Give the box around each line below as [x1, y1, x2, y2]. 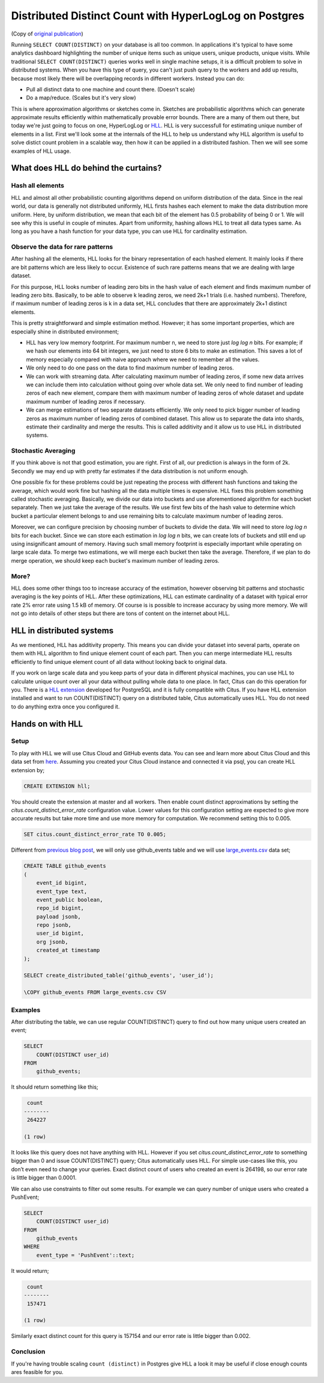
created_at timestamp [36, 947, 100, 954]
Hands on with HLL [11, 719, 83, 729]
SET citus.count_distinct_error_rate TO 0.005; [23, 831, 166, 838]
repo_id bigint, [36, 905, 84, 912]
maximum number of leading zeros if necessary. [26, 398, 146, 405]
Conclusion [11, 1347, 46, 1356]
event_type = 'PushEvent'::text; [36, 1252, 135, 1258]
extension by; [11, 766, 45, 773]
